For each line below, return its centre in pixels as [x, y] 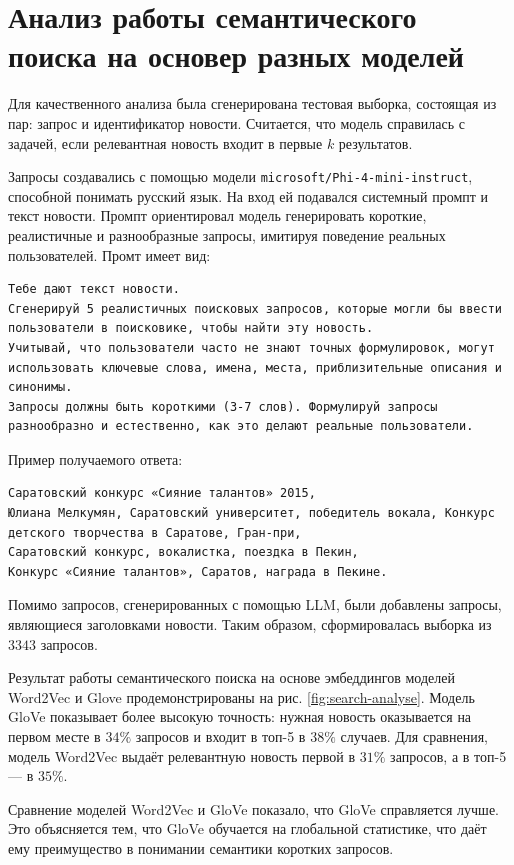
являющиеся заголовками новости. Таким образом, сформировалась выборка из [250, 624]
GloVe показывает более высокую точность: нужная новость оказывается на [240, 716]
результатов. [375, 142]
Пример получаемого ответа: [95, 458]
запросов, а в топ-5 [448, 755]
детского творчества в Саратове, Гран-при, [155, 532]
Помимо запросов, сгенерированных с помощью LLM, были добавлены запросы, [255, 604]
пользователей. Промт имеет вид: [109, 254]
